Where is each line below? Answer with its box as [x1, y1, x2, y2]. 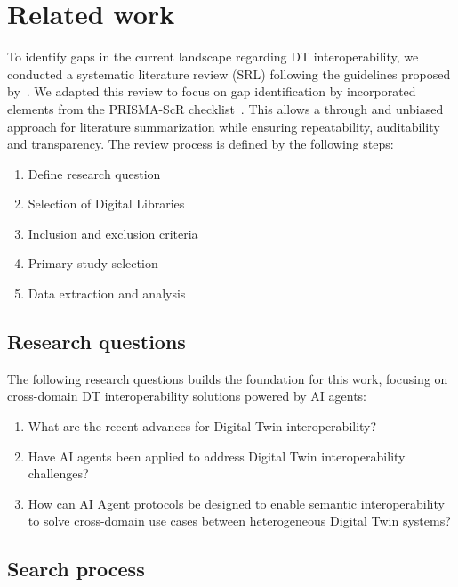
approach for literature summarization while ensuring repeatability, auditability [7, 117, 440, 135]
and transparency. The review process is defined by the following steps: [7, 135, 394, 153]
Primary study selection [28, 254, 158, 273]
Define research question [28, 164, 161, 183]
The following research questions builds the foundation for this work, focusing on [7, 369, 448, 387]
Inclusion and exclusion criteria [28, 224, 198, 242]
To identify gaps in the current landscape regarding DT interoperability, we [7, 47, 419, 66]
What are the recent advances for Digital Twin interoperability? [28, 417, 377, 436]
